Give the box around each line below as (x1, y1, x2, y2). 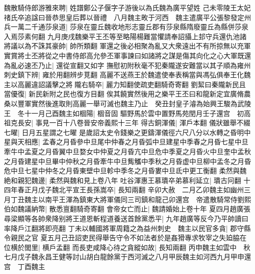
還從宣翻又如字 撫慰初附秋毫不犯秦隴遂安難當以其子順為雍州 (56, 60, 251, 70)
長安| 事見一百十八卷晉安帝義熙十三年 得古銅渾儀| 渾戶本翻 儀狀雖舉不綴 (17, 117, 251, 128)
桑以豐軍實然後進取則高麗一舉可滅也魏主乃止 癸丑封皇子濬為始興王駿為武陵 (4, 98, 251, 108)
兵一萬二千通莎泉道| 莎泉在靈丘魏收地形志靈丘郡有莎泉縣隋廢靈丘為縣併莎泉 (4, 22, 249, 32)
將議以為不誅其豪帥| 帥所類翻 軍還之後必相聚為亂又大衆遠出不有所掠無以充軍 (4, 41, 251, 51)
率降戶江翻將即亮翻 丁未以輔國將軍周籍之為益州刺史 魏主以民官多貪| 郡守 (4, 223, 244, 233)
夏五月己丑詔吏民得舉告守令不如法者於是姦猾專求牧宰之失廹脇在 (40, 232, 247, 243)
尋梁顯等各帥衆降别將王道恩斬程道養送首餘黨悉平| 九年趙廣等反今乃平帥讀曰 (4, 213, 249, 224)
